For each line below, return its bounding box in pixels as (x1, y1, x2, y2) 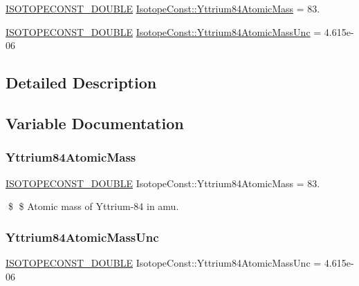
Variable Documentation (6, 112, 184, 133)
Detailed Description (6, 72, 157, 93)
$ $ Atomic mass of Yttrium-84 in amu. (8, 199, 179, 213)
